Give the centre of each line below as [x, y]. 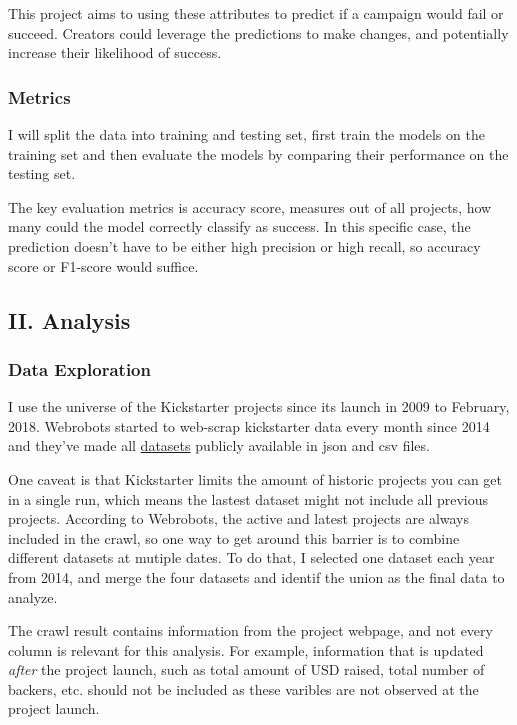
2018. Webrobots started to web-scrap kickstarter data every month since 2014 [249, 425]
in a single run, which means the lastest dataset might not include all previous [248, 498]
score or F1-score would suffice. [103, 265]
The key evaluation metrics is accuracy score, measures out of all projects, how [250, 206]
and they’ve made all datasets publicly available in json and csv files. [219, 445]
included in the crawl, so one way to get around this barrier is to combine [234, 537]
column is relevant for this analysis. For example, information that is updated [246, 649]
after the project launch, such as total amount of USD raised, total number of [246, 669]
